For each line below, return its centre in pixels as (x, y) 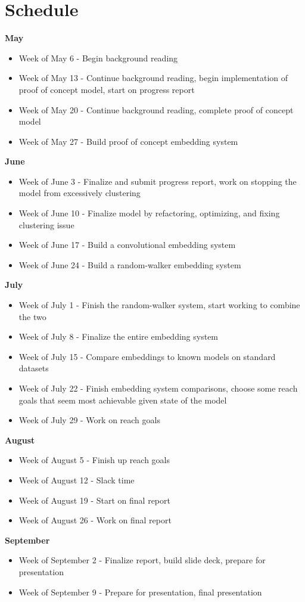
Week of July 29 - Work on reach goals (89, 420)
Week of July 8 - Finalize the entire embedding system (119, 336)
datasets (34, 368)
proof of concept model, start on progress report (107, 89)
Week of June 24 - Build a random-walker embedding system (130, 264)
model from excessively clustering (80, 193)
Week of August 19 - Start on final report (94, 500)
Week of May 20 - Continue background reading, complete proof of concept (156, 109)
